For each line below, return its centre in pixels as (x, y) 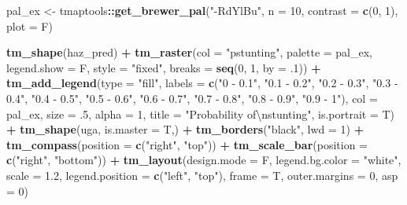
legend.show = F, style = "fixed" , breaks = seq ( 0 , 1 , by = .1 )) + (164, 67)
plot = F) (30, 26)
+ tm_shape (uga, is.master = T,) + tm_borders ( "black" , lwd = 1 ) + (185, 129)
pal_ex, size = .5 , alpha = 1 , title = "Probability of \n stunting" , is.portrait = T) (201, 113)
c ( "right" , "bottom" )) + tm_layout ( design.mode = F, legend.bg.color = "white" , (204, 160)
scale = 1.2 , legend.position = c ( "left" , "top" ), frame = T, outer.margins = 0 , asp (202, 175)
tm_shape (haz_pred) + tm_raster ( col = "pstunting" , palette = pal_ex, (190, 52)
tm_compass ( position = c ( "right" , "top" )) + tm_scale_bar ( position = (187, 144)
